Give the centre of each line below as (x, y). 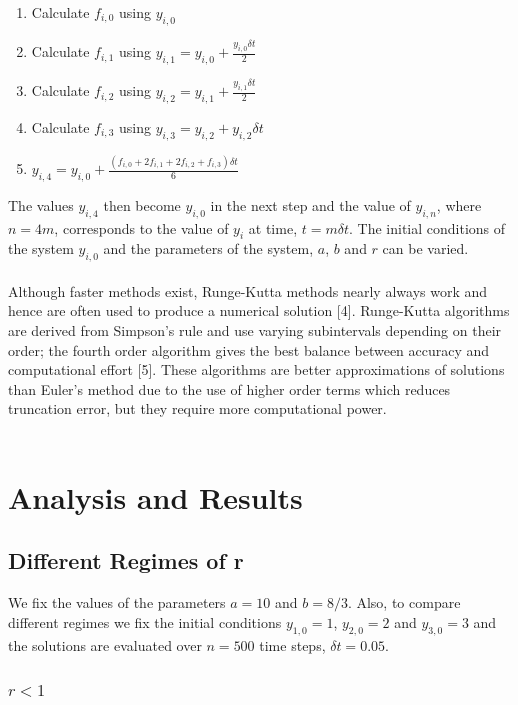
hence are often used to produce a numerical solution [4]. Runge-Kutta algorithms (259, 310)
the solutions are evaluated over (105, 644)
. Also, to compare (404, 602)
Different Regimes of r (126, 560)
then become (142, 204)
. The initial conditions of (427, 227)
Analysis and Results (155, 496)
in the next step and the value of (310, 204)
